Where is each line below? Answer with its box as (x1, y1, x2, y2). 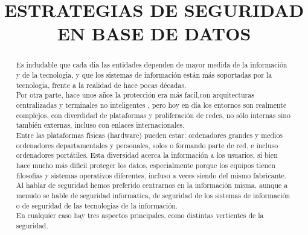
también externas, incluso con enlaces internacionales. (16, 120, 185, 130)
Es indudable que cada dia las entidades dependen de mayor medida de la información (16, 60, 287, 70)
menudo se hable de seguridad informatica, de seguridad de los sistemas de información (16, 190, 290, 200)
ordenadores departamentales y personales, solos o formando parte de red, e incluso (16, 140, 278, 150)
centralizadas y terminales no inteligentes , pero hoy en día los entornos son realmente (16, 99, 287, 110)
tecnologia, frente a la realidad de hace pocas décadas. (16, 80, 187, 90)
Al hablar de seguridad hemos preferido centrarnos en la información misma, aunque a (16, 180, 288, 190)
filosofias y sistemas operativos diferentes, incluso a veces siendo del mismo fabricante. (16, 170, 287, 180)
